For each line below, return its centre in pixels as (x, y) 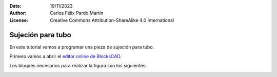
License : (19, 20)
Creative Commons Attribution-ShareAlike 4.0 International (112, 20)
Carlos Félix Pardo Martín (77, 13)
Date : (15, 6)
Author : (18, 13)
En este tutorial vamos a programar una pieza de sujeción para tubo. (82, 47)
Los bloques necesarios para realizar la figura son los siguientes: (78, 66)
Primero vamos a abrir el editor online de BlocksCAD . (65, 57)
